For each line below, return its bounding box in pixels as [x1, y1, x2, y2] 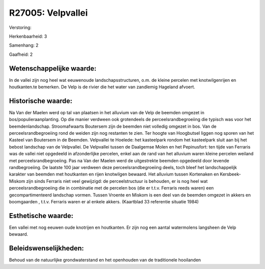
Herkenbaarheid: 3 [9, 33, 47, 39]
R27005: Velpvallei [9, 7, 88, 18]
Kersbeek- [220, 171, 241, 177]
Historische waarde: [9, 97, 73, 105]
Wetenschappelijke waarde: [9, 64, 97, 73]
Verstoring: [9, 24, 32, 30]
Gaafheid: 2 [9, 51, 33, 57]
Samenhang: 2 [9, 42, 39, 49]
